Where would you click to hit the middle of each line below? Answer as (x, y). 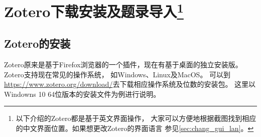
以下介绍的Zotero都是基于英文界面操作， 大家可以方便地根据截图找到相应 (136, 118)
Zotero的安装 (37, 43)
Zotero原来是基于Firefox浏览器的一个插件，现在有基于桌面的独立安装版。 (123, 64)
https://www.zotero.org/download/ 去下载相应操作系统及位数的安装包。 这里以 (130, 84)
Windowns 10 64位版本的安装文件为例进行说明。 (82, 94)
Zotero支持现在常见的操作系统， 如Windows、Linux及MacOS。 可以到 (117, 74)
